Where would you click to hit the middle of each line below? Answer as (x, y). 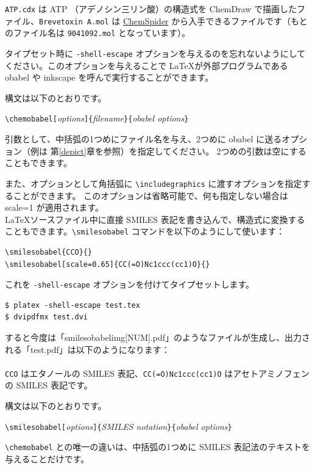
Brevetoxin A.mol (74, 22)
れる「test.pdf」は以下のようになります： (87, 349)
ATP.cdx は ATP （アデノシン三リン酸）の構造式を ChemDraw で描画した (151, 9)
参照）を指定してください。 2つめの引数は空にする (205, 151)
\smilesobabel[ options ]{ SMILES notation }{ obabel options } (119, 426)
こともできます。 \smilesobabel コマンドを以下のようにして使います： (145, 231)
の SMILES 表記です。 (49, 385)
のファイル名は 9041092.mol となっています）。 (97, 33)
